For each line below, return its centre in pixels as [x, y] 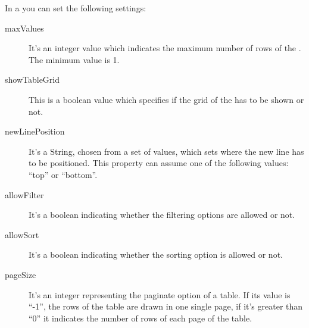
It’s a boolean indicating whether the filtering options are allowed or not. [162, 215]
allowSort [22, 234]
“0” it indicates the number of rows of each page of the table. [141, 318]
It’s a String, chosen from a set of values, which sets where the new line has [166, 151]
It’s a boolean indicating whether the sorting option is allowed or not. [156, 254]
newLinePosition [35, 131]
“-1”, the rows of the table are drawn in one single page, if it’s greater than [166, 306]
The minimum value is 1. [74, 59]
